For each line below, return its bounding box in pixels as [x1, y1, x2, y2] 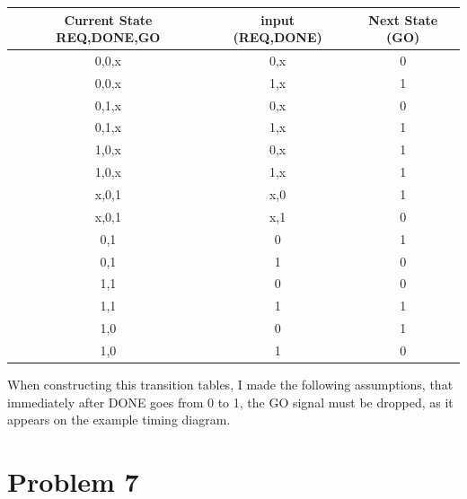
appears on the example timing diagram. [7, 410, 231, 429]
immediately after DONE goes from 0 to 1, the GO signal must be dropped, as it [7, 392, 454, 411]
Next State [368, 10, 438, 29]
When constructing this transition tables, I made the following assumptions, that [7, 375, 454, 393]
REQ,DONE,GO [56, 28, 161, 47]
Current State [64, 10, 153, 29]
